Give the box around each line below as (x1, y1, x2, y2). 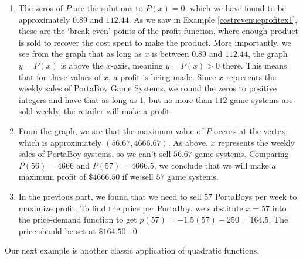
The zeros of (18, 2, 63, 13)
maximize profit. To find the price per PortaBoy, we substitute (18, 201, 243, 214)
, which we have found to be (185, 2, 286, 13)
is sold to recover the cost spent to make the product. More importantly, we (18, 36, 291, 48)
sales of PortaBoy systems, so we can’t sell (18, 148, 171, 160)
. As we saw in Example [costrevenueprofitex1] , (128, 13, 298, 25)
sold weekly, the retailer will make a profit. (18, 105, 172, 117)
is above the (60, 59, 104, 71)
